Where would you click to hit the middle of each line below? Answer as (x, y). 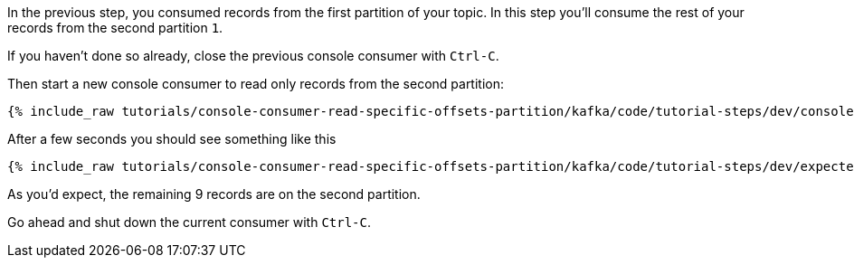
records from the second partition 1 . (115, 28)
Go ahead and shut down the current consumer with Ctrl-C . (190, 222)
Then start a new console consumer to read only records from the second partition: (256, 84)
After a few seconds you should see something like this (172, 139)
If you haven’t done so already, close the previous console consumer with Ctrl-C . (253, 56)
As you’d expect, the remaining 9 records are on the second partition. (214, 194)
